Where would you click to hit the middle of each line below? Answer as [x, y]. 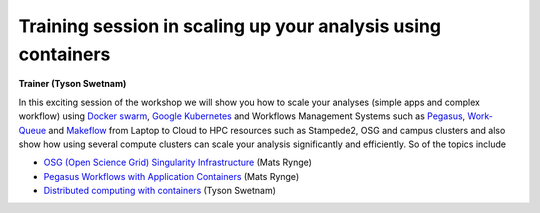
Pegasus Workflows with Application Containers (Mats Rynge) [171, 176]
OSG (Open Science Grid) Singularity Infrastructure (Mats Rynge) [177, 162]
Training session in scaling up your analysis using [230, 26]
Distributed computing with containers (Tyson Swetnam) [160, 191]
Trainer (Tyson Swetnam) [72, 84]
